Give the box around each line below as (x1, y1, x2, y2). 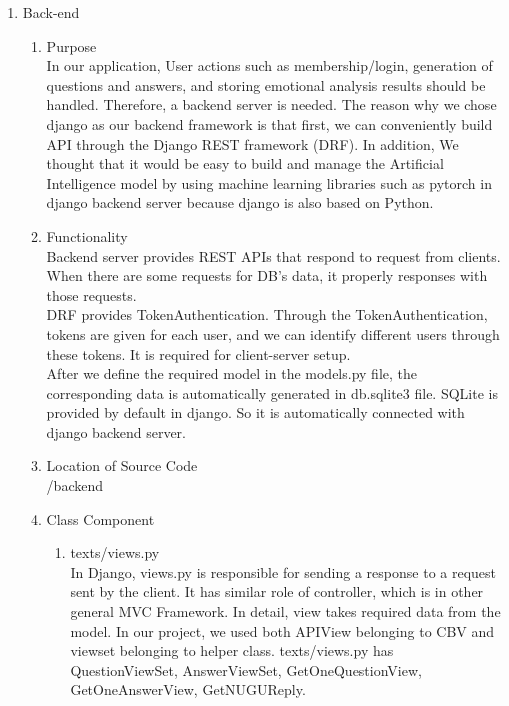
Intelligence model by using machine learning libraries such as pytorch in (46, 172, 492, 193)
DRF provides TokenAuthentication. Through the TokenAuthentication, (46, 304, 488, 325)
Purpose (46, 35, 97, 56)
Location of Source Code (46, 455, 198, 476)
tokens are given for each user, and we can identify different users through (46, 323, 500, 344)
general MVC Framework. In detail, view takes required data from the (70, 601, 501, 622)
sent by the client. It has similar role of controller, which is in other (70, 581, 484, 602)
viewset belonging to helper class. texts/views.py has (70, 640, 394, 661)
